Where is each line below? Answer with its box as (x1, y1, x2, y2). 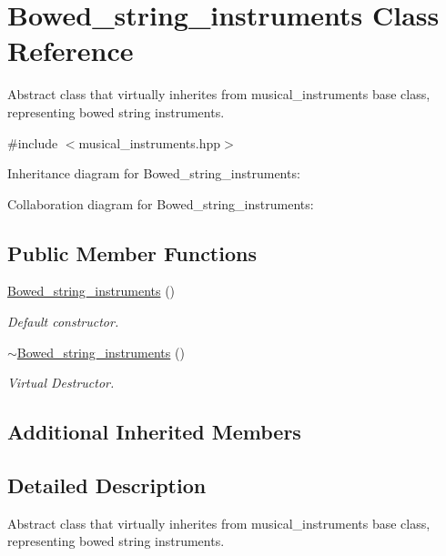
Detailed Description (7, 471, 207, 500)
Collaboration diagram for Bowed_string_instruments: (7, 194, 314, 213)
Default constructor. (7, 312, 119, 331)
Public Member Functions (7, 238, 257, 267)
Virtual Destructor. (7, 373, 115, 392)
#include (7, 133, 58, 152)
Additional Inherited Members (7, 418, 301, 446)
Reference (7, 32, 134, 69)
